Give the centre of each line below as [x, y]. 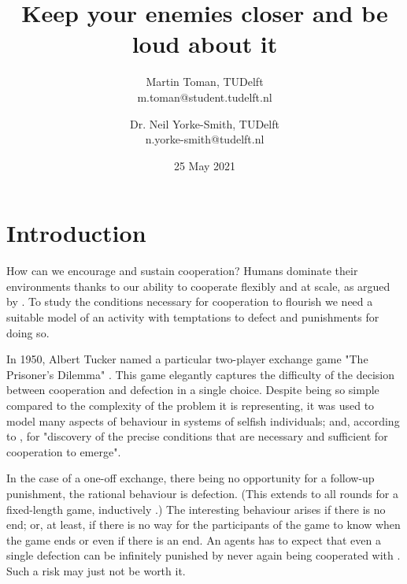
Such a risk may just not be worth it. [96, 570]
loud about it [205, 44]
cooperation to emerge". [64, 451]
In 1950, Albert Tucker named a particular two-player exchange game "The [187, 359]
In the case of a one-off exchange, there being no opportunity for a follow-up [191, 478]
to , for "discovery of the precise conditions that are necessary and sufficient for [197, 436]
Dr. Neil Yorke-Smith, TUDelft [205, 123]
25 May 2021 [205, 165]
